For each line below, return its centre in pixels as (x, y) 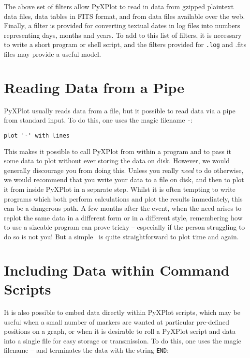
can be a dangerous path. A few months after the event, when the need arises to (123, 208)
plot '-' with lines (37, 136)
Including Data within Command (117, 270)
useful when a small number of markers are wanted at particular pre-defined (117, 321)
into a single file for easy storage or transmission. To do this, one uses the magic (123, 340)
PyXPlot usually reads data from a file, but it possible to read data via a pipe (120, 110)
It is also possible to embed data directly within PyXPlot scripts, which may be (122, 312)
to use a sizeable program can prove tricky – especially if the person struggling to (125, 227)
